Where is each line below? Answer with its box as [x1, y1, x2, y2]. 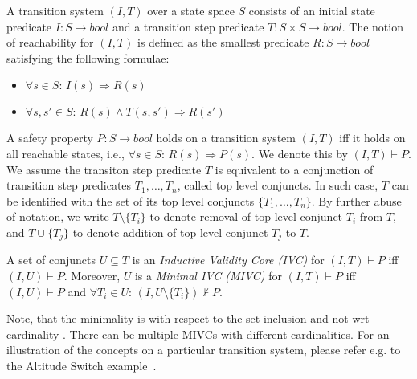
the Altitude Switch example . [6, 357, 157, 373]
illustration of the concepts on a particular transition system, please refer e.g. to [6, 341, 401, 358]
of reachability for [6, 34, 94, 51]
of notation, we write [6, 208, 109, 225]
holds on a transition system [156, 129, 296, 146]
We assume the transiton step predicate [6, 161, 202, 177]
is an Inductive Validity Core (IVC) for [132, 251, 325, 268]
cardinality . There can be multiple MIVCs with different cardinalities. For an [6, 325, 390, 342]
